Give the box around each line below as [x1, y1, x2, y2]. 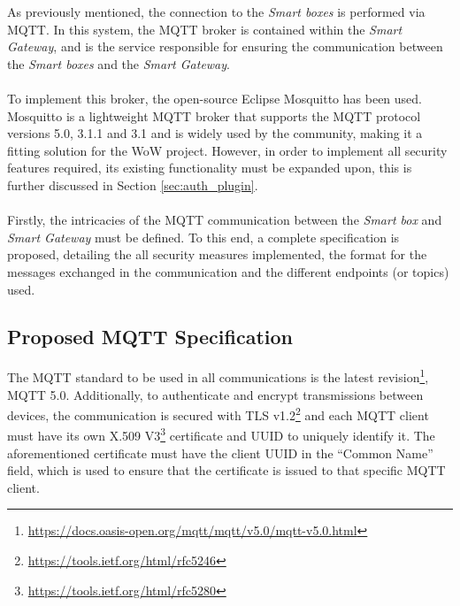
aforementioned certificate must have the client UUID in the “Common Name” [7, 443, 433, 462]
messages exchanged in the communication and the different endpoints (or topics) [7, 262, 449, 280]
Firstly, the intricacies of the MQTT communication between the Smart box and [7, 211, 442, 229]
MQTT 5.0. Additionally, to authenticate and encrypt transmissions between [7, 385, 424, 403]
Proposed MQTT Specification [7, 323, 293, 350]
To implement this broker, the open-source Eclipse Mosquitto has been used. [7, 88, 422, 107]
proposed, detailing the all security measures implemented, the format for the [7, 245, 427, 264]
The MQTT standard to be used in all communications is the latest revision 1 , [7, 365, 429, 386]
